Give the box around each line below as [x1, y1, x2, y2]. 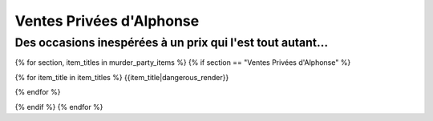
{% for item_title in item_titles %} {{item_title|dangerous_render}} [14, 72, 229, 82]
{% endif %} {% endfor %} [14, 102, 103, 111]
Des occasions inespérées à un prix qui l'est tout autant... [14, 35, 329, 50]
